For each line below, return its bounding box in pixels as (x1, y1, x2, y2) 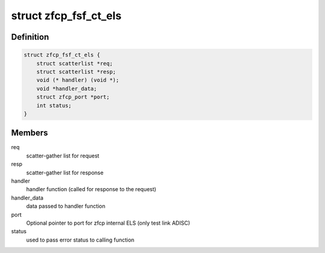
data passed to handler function (26, 203, 105, 210)
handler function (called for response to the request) (26, 186, 156, 193)
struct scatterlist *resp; (36, 68, 117, 75)
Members (11, 128, 48, 138)
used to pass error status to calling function (26, 236, 135, 243)
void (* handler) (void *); (36, 77, 120, 84)
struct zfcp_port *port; (36, 94, 110, 100)
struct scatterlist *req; (36, 60, 113, 67)
